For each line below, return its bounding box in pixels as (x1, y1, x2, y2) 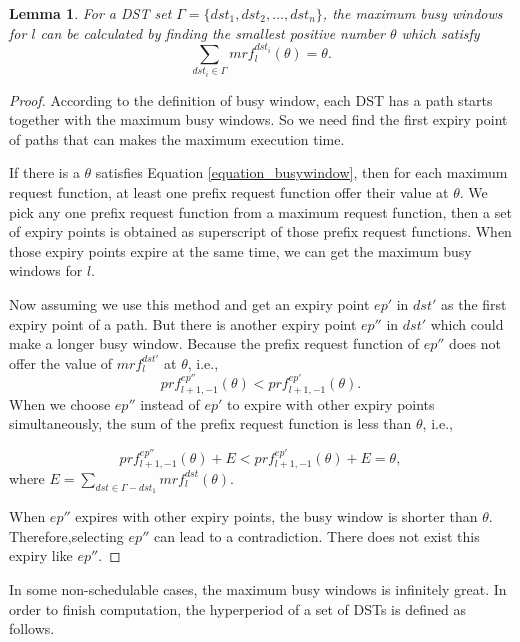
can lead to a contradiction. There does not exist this (153, 525, 480, 546)
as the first (440, 293, 507, 314)
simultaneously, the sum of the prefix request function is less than (9, 413, 412, 434)
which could (430, 313, 504, 334)
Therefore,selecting (9, 525, 124, 546)
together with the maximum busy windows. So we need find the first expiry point (9, 109, 508, 130)
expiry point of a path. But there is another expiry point (9, 313, 357, 334)
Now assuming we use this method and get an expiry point (9, 293, 370, 314)
